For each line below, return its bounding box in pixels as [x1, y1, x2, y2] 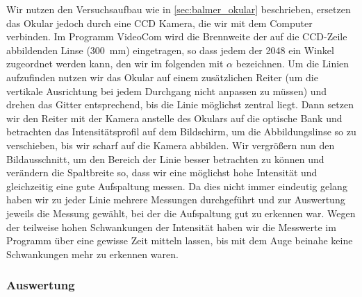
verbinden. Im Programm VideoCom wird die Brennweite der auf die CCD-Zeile [6, 29, 347, 44]
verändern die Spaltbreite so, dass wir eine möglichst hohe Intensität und [6, 165, 318, 180]
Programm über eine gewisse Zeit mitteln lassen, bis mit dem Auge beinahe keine [6, 233, 353, 248]
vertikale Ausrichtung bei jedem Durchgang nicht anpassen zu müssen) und [6, 83, 327, 98]
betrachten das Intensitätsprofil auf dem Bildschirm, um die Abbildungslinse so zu [6, 124, 356, 139]
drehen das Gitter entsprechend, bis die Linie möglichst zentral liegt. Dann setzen [6, 97, 354, 112]
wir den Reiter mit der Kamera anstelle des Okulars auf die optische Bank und [6, 110, 343, 125]
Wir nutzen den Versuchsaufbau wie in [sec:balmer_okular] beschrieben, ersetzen [6, 2, 351, 16]
